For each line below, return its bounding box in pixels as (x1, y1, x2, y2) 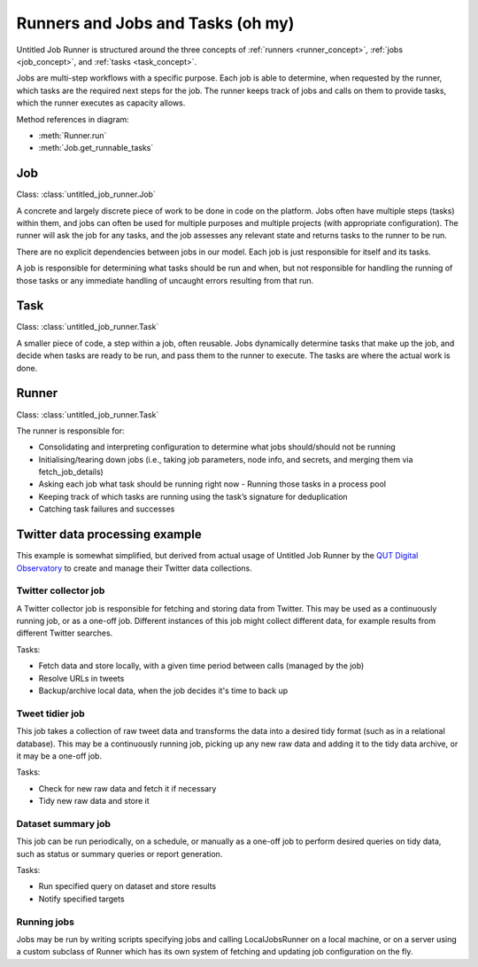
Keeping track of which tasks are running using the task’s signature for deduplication (38, 491, 349, 502)
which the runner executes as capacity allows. (16, 97, 186, 108)
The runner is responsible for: (16, 425, 125, 436)
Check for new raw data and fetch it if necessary (38, 783, 217, 793)
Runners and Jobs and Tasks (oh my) (16, 13, 295, 33)
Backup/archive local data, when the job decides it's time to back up (38, 685, 289, 696)
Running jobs (16, 916, 75, 928)
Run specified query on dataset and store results (38, 881, 217, 892)
